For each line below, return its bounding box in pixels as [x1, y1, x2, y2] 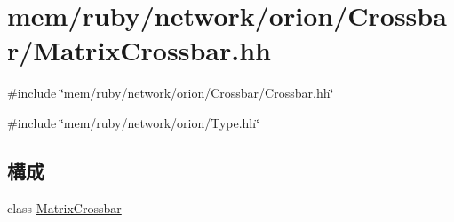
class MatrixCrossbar [7, 198, 122, 217]
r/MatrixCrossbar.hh [7, 32, 271, 68]
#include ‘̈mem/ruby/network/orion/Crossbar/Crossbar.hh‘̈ [7, 83, 334, 102]
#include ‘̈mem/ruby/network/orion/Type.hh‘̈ [7, 113, 260, 131]
